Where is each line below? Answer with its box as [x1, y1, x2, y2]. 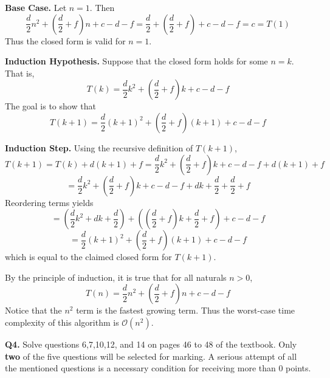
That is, [5, 66, 35, 79]
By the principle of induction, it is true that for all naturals [5, 270, 227, 283]
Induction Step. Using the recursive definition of [5, 141, 193, 154]
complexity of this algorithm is [5, 315, 119, 328]
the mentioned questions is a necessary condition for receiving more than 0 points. [5, 362, 311, 374]
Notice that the [5, 304, 62, 317]
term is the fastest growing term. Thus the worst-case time [76, 304, 295, 317]
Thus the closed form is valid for [5, 34, 126, 47]
